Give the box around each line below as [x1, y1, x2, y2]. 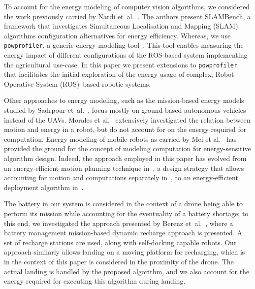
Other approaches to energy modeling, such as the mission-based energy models [4, 95, 244, 105]
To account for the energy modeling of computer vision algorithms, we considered [4, 1, 250, 11]
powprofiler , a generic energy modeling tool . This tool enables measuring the [4, 40, 244, 50]
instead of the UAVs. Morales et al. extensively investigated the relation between [4, 114, 251, 125]
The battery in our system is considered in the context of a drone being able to [4, 198, 243, 209]
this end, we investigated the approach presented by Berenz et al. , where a [4, 218, 233, 228]
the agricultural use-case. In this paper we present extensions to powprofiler [4, 59, 238, 69]
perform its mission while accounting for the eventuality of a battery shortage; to [4, 208, 249, 218]
